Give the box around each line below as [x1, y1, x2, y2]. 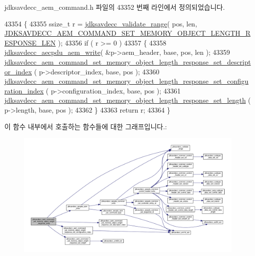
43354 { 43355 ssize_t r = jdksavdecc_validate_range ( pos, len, [4, 18, 197, 28]
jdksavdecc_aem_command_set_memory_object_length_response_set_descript [4, 56, 251, 67]
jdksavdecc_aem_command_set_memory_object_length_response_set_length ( [4, 95, 251, 105]
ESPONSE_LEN [4, 37, 56, 47]
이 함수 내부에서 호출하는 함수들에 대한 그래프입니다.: [4, 121, 167, 131]
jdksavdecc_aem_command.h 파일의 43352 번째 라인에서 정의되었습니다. [4, 2, 225, 12]
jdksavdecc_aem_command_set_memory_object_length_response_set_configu [4, 76, 249, 86]
